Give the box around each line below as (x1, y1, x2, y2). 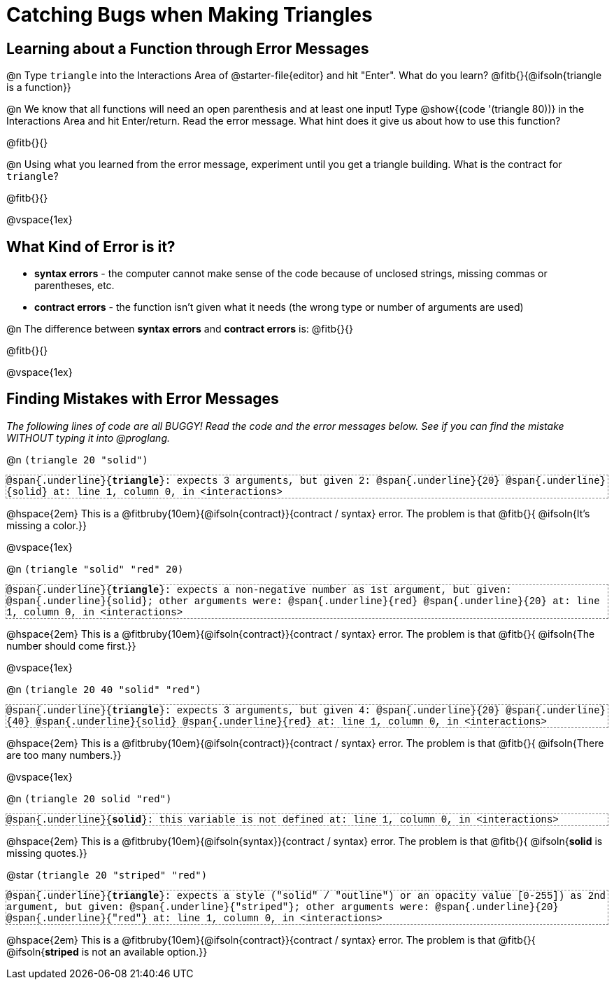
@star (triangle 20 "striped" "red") (6, 868, 208, 881)
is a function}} (6, 81, 71, 94)
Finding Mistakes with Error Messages (6, 390, 279, 408)
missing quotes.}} (6, 846, 87, 859)
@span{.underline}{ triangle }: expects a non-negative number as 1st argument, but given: (6, 584, 512, 596)
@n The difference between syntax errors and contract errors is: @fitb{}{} (6, 323, 353, 335)
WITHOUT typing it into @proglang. (6, 431, 171, 444)
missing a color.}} (6, 519, 87, 531)
